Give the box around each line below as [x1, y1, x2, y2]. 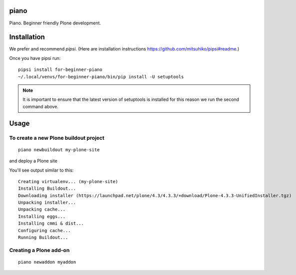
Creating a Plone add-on [9, 247, 70, 254]
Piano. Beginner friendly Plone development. [9, 20, 101, 26]
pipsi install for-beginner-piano [18, 67, 102, 72]
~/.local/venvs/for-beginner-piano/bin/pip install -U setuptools [18, 74, 184, 79]
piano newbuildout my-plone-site [18, 147, 100, 152]
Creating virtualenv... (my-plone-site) [18, 179, 118, 184]
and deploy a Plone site [9, 158, 57, 164]
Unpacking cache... [18, 207, 66, 212]
